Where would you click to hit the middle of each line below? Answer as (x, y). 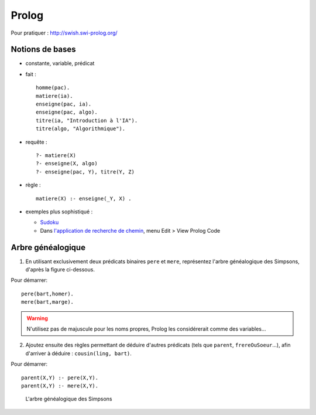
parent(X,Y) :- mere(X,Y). (60, 386)
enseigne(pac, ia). (64, 104)
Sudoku (49, 222)
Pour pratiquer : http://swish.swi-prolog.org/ (64, 33)
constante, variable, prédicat (60, 63)
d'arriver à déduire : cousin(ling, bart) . (78, 353)
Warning (37, 318)
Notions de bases (43, 50)
